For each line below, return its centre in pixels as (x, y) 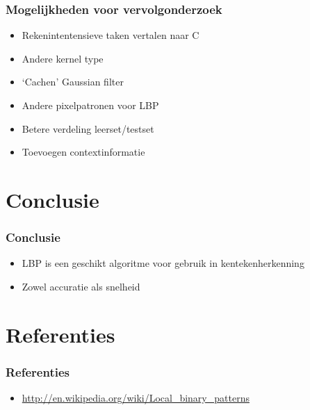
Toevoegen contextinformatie (83, 152)
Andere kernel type (63, 58)
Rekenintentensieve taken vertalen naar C (111, 35)
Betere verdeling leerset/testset (88, 128)
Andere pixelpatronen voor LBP (90, 105)
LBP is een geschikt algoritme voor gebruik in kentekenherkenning (163, 263)
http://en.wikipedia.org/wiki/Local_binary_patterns (136, 398)
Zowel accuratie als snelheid (81, 286)
